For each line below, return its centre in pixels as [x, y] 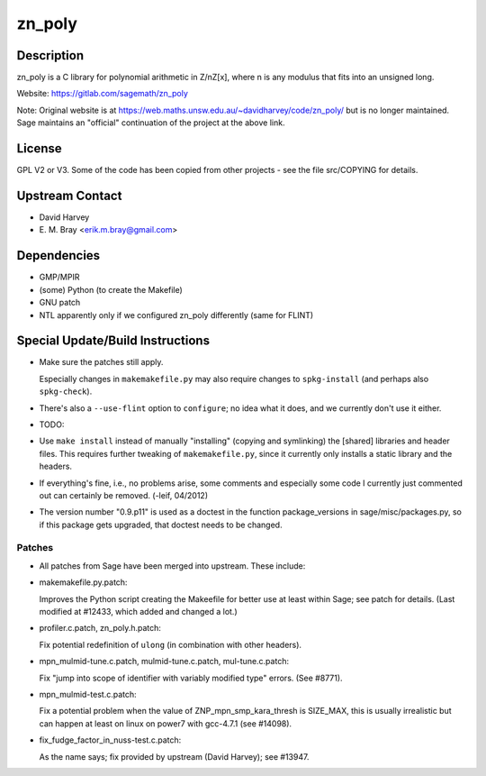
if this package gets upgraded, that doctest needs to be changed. [161, 525]
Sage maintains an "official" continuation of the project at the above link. [151, 123]
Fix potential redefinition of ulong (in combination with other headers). [170, 644]
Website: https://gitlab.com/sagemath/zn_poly [103, 94]
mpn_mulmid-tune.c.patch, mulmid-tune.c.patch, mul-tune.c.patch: [164, 662]
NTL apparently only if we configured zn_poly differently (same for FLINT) [176, 315]
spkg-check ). [66, 391]
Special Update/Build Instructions [113, 341]
